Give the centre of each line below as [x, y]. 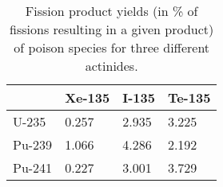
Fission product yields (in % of [111, 11]
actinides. [111, 66]
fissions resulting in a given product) [112, 29]
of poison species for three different [112, 47]
